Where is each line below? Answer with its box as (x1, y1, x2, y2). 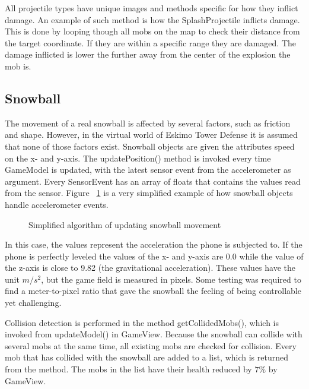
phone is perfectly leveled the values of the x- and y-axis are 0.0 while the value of (5, 249, 304, 262)
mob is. (5, 59, 31, 72)
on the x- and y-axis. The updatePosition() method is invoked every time (5, 151, 271, 164)
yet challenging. (5, 296, 62, 309)
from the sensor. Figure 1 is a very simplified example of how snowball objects (5, 186, 293, 199)
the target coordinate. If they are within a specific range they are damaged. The (5, 36, 297, 49)
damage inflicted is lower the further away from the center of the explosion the (5, 48, 291, 61)
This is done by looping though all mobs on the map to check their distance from (5, 25, 300, 37)
